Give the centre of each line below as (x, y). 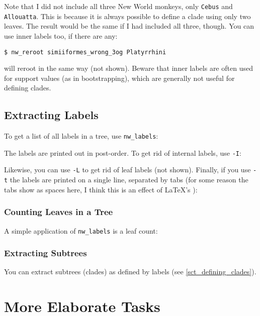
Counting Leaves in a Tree (59, 212)
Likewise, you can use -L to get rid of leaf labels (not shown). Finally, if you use (127, 170)
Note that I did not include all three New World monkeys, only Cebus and (118, 6)
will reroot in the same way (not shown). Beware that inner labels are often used (128, 68)
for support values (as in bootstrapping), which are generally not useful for (119, 78)
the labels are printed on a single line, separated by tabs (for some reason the (129, 180)
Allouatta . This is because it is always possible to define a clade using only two (127, 16)
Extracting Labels (51, 115)
